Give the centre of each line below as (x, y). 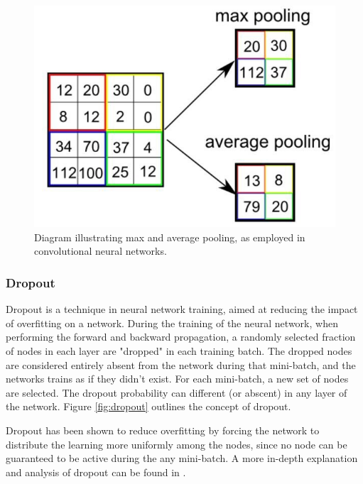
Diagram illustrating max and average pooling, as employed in (170, 237)
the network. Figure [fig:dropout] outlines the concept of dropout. (148, 406)
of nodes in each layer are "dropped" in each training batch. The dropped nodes (179, 351)
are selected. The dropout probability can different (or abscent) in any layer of (177, 392)
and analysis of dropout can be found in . (96, 472)
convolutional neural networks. (101, 251)
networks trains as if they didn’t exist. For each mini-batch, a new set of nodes (177, 379)
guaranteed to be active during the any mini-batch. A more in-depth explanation (182, 458)
